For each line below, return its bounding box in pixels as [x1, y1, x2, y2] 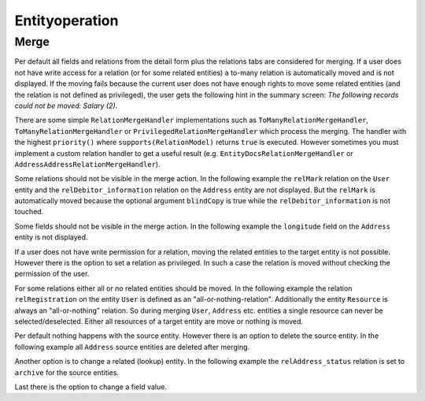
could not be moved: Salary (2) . [14, 101, 118, 110]
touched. [14, 207, 44, 217]
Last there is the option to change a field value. [14, 382, 167, 392]
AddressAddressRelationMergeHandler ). [14, 159, 161, 169]
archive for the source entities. [14, 367, 120, 377]
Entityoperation [14, 12, 119, 29]
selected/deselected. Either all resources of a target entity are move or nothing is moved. [14, 316, 303, 326]
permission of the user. [14, 269, 90, 279]
